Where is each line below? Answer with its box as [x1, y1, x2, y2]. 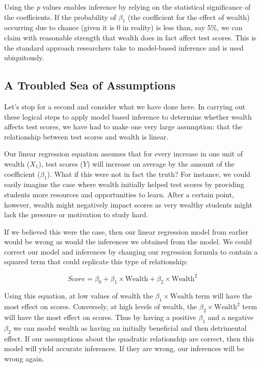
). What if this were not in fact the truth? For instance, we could [47, 168, 251, 179]
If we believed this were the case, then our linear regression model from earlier [4, 226, 249, 237]
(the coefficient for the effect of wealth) [127, 11, 250, 22]
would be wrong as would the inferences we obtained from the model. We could [4, 236, 252, 247]
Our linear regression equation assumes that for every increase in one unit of [4, 148, 243, 159]
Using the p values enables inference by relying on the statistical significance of [4, 2, 251, 12]
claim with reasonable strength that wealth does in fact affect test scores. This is [4, 32, 256, 42]
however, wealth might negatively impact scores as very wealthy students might [4, 199, 252, 210]
